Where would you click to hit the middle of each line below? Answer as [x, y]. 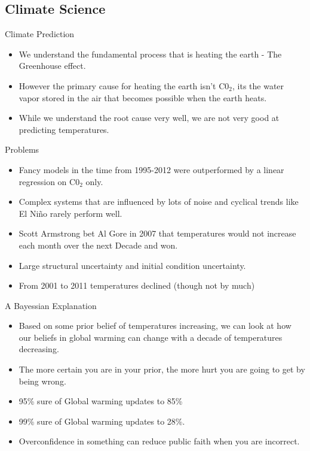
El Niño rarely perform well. [70, 213]
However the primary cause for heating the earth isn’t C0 [124, 85]
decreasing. [39, 349]
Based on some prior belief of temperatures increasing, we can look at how [155, 326]
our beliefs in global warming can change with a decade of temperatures [151, 337]
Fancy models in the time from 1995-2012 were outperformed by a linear [151, 169]
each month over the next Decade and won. [98, 245]
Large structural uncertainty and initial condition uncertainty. [132, 265]
